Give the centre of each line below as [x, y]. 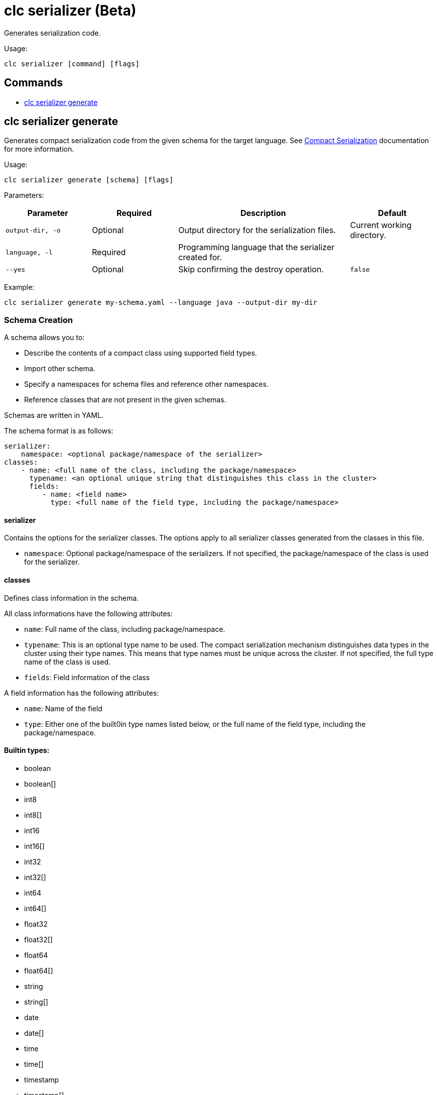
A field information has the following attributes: [82, 693]
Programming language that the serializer [256, 247]
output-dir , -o [33, 230]
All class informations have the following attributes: [88, 613]
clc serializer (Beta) [70, 11]
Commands [34, 83]
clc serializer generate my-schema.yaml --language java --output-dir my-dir [161, 303]
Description [263, 213]
